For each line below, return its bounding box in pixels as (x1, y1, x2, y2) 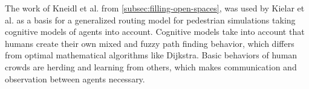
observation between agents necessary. (5, 72, 145, 85)
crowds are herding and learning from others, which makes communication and (5, 60, 297, 73)
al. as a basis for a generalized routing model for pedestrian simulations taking (5, 13, 296, 26)
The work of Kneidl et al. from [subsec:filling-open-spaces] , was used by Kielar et (5, 2, 305, 14)
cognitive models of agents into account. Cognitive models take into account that (5, 25, 305, 38)
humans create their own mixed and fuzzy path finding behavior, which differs (5, 37, 294, 49)
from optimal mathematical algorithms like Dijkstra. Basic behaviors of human (5, 49, 298, 61)
